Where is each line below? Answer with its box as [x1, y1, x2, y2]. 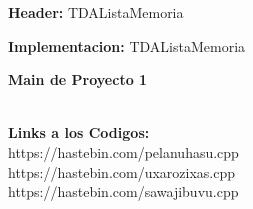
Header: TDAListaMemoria [8, 2, 184, 22]
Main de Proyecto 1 [8, 69, 148, 90]
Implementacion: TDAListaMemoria [8, 35, 246, 56]
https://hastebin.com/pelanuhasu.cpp [8, 141, 239, 162]
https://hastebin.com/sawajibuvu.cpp [8, 181, 239, 202]
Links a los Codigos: [8, 122, 150, 143]
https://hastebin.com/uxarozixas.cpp [8, 161, 236, 182]
